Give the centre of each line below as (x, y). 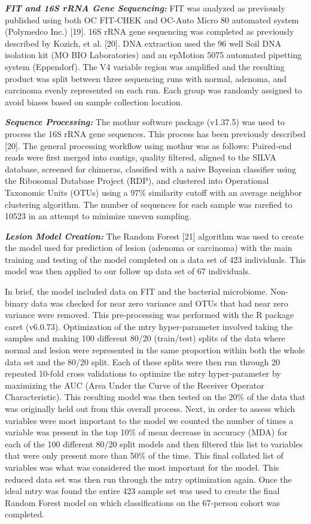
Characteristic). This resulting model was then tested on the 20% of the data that (155, 397)
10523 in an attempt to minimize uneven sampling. (98, 216)
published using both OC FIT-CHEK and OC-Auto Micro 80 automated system (152, 19)
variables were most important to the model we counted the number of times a (149, 420)
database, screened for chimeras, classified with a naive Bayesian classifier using (151, 169)
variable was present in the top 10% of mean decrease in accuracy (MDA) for (146, 432)
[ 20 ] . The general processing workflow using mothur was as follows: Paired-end (148, 145)
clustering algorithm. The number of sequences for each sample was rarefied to (149, 204)
